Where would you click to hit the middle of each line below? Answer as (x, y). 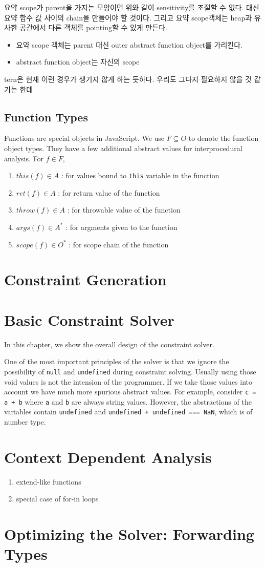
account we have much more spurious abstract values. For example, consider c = (130, 392)
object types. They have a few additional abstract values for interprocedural (123, 148)
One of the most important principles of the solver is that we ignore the (117, 361)
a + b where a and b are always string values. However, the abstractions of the (128, 401)
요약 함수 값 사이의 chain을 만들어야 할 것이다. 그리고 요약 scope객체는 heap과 (128, 17)
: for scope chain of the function (119, 244)
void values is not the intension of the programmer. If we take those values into (128, 381)
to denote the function (224, 138)
